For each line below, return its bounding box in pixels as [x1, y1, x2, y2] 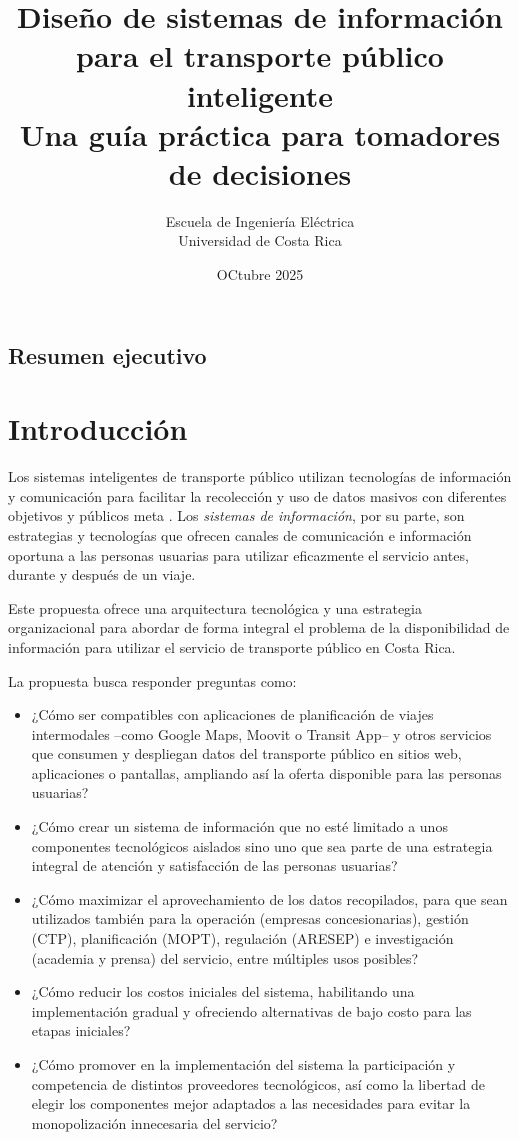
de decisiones [168, 152, 352, 193]
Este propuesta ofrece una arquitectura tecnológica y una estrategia [8, 597, 423, 618]
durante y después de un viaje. [8, 564, 196, 585]
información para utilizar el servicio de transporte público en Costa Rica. [8, 636, 456, 657]
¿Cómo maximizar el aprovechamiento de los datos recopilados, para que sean [31, 888, 508, 909]
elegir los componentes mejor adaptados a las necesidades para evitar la [31, 1093, 471, 1114]
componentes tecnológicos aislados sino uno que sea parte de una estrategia [31, 835, 493, 856]
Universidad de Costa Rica [178, 230, 342, 251]
